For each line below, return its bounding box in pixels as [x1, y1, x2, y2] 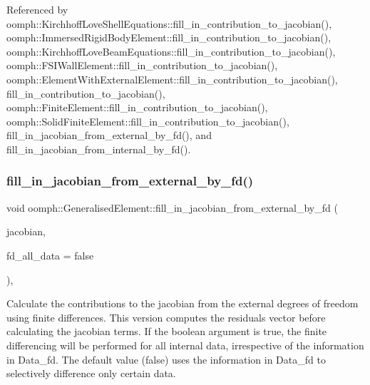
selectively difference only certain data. [6, 366, 176, 381]
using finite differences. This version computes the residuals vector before [6, 309, 326, 324]
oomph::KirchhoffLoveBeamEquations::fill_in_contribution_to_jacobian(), [6, 43, 336, 58]
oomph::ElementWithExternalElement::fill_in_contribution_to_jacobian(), [6, 71, 338, 86]
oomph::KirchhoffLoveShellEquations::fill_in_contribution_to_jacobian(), [6, 16, 332, 31]
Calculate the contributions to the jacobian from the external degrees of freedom [6, 296, 359, 311]
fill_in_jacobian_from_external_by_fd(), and [6, 128, 212, 143]
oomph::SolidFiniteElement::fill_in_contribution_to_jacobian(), [6, 113, 289, 128]
